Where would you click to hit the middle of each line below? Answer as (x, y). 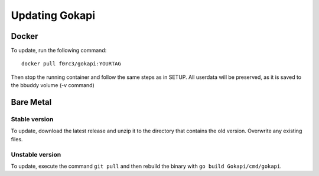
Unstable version (36, 154)
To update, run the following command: (59, 51)
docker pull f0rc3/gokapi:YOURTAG (71, 64)
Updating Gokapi (53, 15)
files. (17, 139)
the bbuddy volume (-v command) (53, 85)
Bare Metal (31, 102)
